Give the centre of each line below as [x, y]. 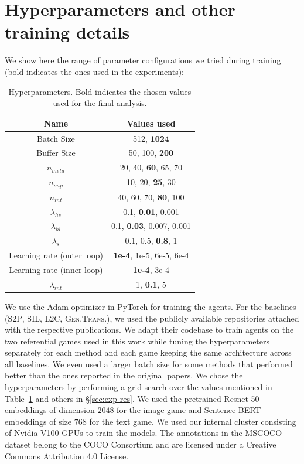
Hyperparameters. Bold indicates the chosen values [100, 91]
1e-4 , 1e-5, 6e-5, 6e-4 [151, 255]
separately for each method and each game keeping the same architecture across [148, 352]
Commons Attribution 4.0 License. [67, 456]
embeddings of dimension [50, 410]
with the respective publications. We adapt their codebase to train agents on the [149, 330]
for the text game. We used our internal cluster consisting [193, 421]
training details [67, 32]
